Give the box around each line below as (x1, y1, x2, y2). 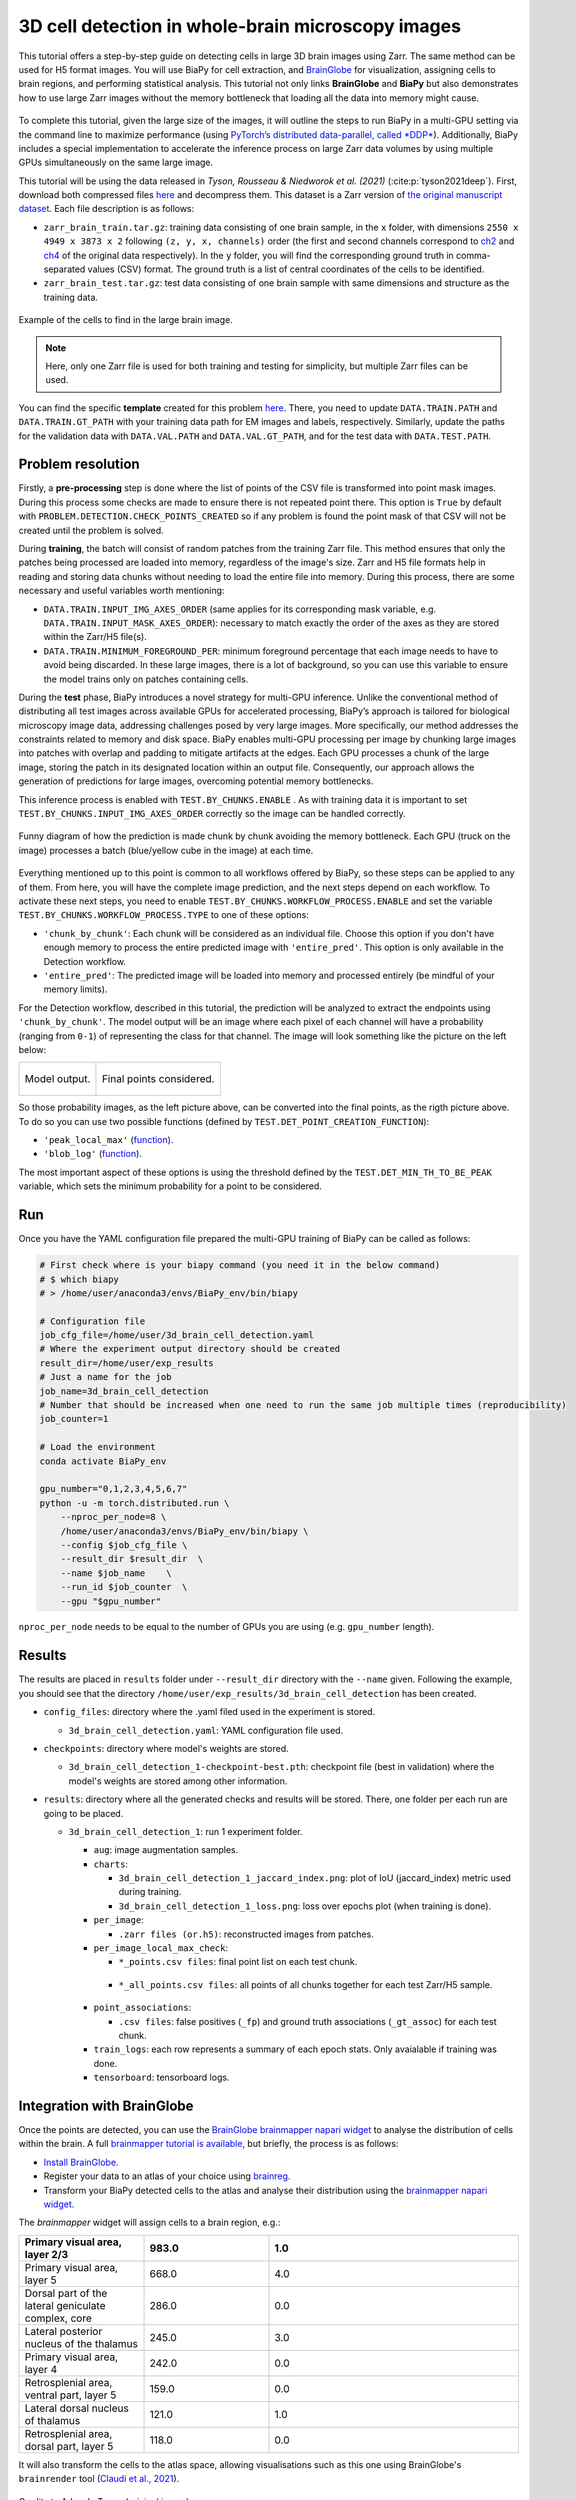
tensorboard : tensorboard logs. (93, 2071, 230, 2084)
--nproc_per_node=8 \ (60, 1511, 167, 1523)
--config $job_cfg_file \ (60, 1539, 188, 1550)
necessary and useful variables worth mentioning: (18, 585, 225, 597)
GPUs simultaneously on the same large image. (18, 156, 214, 169)
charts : (93, 1858, 129, 1870)
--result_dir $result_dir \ (60, 1553, 204, 1565)
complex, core (24, 2311, 92, 2325)
